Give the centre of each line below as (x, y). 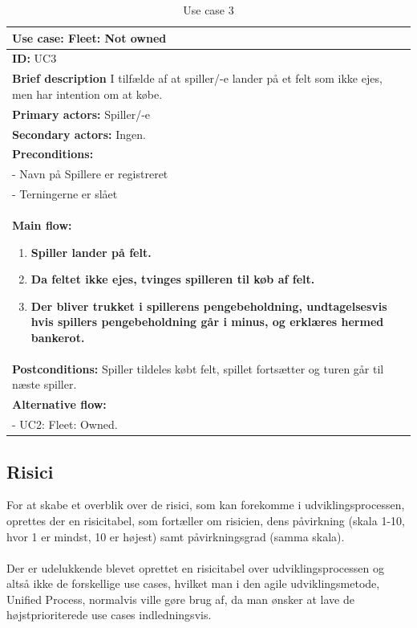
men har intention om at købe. (87, 94)
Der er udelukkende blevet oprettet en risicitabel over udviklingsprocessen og (195, 567)
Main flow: (42, 224)
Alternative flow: (59, 404)
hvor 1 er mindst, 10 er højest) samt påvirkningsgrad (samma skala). (176, 536)
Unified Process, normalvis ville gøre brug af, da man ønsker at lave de (180, 599)
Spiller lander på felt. (91, 252)
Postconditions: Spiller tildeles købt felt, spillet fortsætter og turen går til (198, 368)
